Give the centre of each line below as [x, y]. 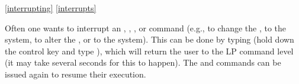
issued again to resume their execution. [75, 74]
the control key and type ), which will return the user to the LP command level [149, 51]
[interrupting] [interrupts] [51, 8]
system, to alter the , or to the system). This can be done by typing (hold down [149, 39]
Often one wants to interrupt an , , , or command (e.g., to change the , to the [146, 28]
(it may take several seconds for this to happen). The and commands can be [143, 62]
